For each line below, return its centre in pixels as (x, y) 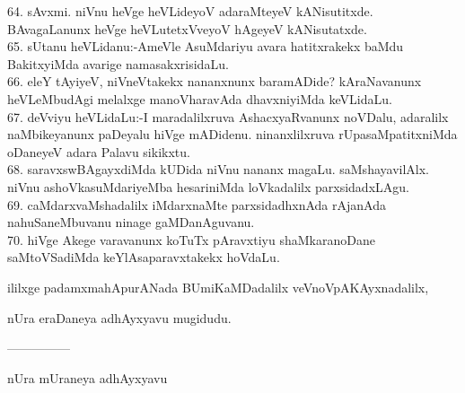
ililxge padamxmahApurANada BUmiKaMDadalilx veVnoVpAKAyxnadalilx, (218, 287)
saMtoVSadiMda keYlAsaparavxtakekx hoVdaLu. (144, 257)
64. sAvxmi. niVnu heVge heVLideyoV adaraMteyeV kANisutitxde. (190, 11)
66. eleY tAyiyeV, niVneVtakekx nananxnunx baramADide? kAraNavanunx (215, 81)
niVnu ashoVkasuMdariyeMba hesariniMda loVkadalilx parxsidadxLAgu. (208, 186)
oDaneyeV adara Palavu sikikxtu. (99, 151)
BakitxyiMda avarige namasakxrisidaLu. (118, 63)
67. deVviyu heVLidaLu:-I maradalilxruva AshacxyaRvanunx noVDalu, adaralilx (228, 116)
